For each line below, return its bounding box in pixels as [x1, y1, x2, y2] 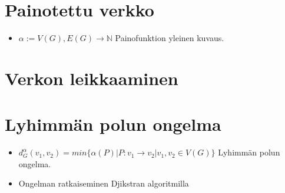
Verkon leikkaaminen [5, 66, 178, 90]
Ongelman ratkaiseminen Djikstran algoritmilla [18, 177, 189, 189]
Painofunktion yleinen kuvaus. [115, 32, 224, 44]
